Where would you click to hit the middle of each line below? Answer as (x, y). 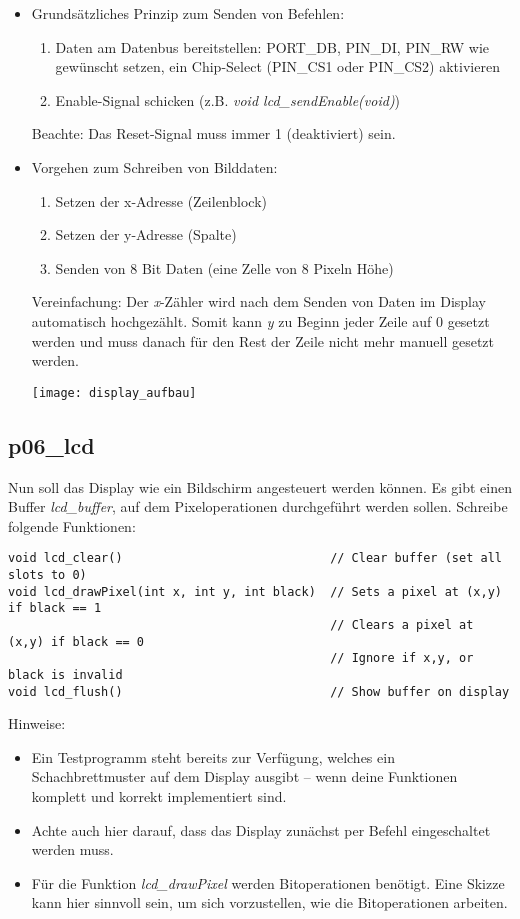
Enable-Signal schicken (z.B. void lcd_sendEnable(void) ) (228, 99)
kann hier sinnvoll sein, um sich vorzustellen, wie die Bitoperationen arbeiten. (269, 902)
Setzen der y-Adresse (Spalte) (146, 234)
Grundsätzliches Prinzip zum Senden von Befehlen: (188, 13)
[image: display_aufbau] (114, 392)
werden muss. (72, 849)
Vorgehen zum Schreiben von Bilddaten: (154, 166)
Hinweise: (37, 723)
